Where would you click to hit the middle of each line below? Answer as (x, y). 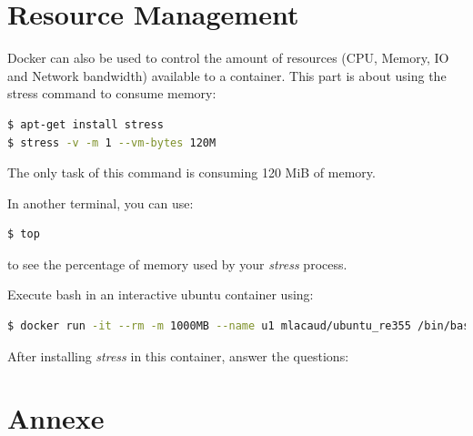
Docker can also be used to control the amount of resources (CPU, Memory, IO (228, 58)
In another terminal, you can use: (101, 203)
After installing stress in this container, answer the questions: (178, 355)
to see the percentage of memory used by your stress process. (177, 264)
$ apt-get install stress (86, 124)
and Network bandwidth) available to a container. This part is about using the (227, 75)
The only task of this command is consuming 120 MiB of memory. (191, 172)
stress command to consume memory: (112, 93)
